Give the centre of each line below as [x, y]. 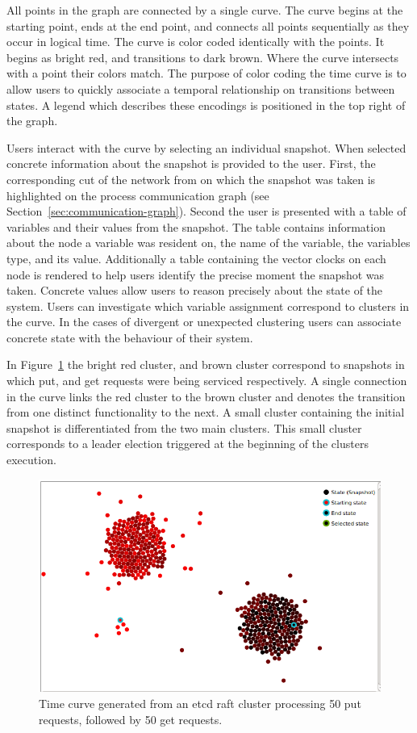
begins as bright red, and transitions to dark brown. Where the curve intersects [203, 57]
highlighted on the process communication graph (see [138, 195]
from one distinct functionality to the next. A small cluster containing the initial [206, 412]
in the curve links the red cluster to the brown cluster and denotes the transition [206, 396]
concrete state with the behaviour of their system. [130, 337]
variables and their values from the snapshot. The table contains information [196, 226]
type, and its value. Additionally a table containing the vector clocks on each [196, 258]
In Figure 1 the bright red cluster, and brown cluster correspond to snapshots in [206, 364]
